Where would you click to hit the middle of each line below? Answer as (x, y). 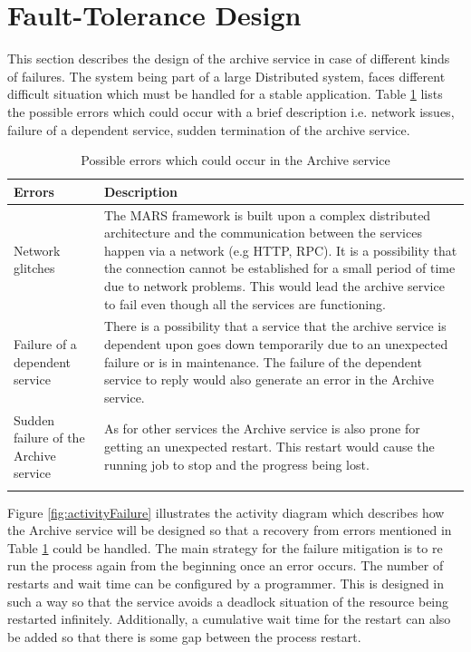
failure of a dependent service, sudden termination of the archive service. (209, 129)
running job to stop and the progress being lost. (236, 464)
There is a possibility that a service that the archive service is (275, 326)
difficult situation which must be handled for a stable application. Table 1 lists (225, 94)
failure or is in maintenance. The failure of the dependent (263, 361)
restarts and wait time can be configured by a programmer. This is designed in (226, 584)
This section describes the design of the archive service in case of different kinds (229, 58)
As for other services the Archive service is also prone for (262, 428)
